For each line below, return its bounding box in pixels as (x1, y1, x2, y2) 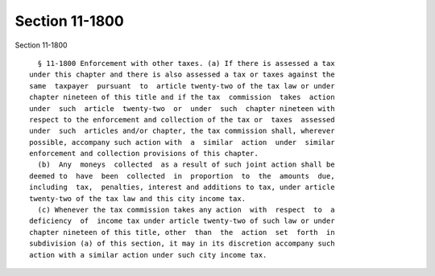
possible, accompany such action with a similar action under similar (29, 138, 335, 146)
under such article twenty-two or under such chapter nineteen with (29, 104, 335, 113)
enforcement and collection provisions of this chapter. (29, 149, 259, 159)
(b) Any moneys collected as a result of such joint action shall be (37, 160, 335, 169)
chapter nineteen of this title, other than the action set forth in (29, 228, 335, 237)
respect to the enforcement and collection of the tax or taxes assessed (29, 115, 335, 124)
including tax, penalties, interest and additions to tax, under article (29, 183, 335, 192)
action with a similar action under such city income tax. (29, 250, 267, 259)
